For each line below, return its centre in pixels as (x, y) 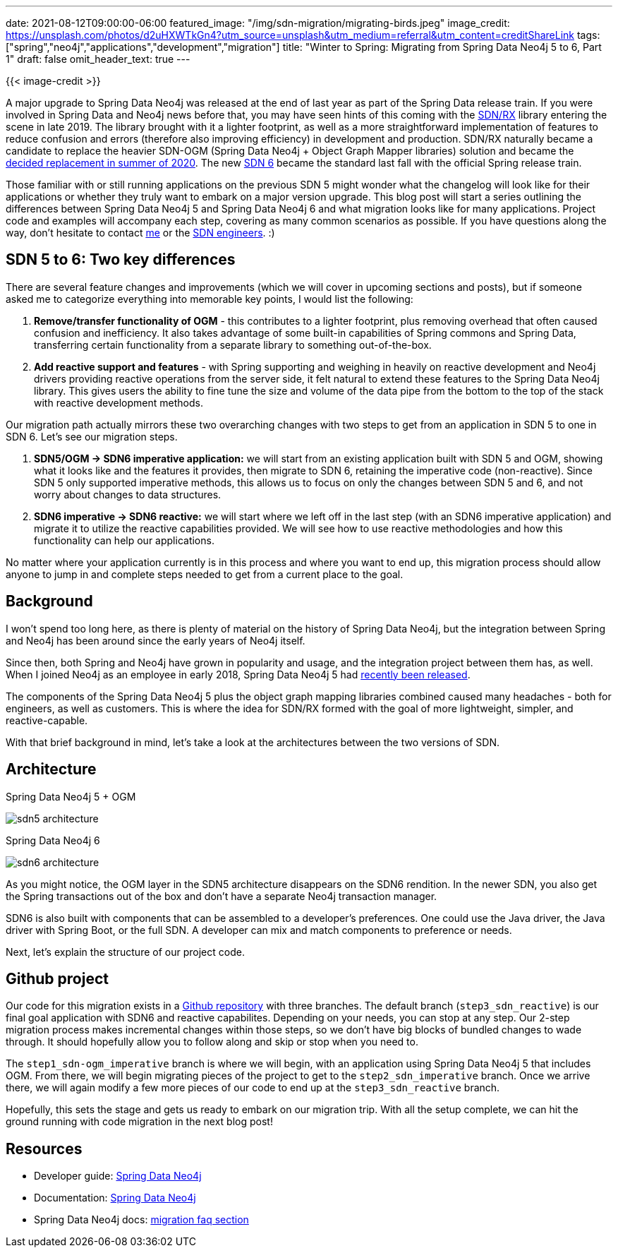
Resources (44, 1149)
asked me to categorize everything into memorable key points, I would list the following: (210, 299)
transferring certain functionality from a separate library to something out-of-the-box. (233, 344)
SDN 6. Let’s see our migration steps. (92, 436)
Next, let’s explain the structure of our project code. (125, 952)
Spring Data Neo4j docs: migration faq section (141, 1220)
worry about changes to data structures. (128, 494)
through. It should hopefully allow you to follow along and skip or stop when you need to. (212, 1042)
